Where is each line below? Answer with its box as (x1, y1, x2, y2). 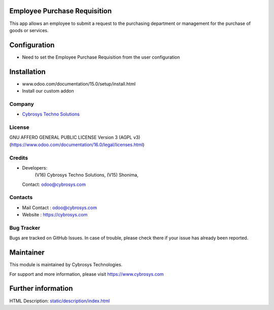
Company (9, 100, 34, 107)
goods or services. (9, 27, 49, 33)
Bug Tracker (9, 224, 41, 231)
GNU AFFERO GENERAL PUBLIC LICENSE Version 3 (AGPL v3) (9, 134, 141, 140)
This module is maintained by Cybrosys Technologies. (9, 262, 123, 268)
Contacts (9, 194, 33, 201)
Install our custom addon (22, 88, 74, 94)
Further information (9, 284, 73, 293)
